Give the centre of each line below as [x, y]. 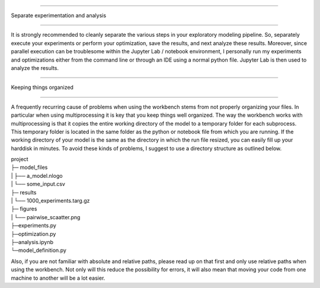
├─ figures [24, 209]
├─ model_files [29, 167]
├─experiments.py [33, 226]
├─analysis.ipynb [32, 242]
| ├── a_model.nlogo [37, 175]
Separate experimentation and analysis [59, 15]
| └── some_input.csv [38, 184]
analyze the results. [35, 68]
